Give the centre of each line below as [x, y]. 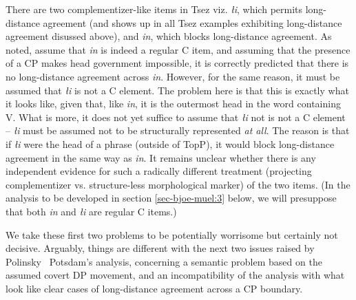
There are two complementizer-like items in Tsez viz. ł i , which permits [154, 9]
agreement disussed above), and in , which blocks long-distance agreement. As [169, 36]
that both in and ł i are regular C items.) [91, 211]
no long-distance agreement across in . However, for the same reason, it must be [173, 76]
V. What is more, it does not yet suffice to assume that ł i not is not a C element [176, 117]
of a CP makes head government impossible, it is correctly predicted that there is [177, 63]
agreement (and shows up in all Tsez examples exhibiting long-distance [192, 22]
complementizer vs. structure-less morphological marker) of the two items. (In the [178, 184]
